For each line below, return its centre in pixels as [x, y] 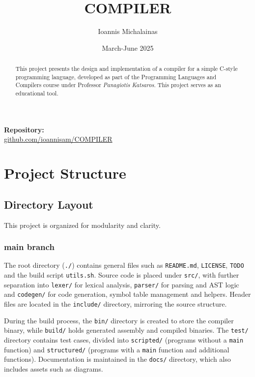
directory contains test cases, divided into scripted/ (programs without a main [124, 339]
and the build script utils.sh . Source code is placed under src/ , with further [122, 274]
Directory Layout [49, 204]
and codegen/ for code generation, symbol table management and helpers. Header [127, 294]
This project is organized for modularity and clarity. [82, 225]
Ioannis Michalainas [128, 31]
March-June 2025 [128, 47]
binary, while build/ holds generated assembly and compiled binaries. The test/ [126, 330]
